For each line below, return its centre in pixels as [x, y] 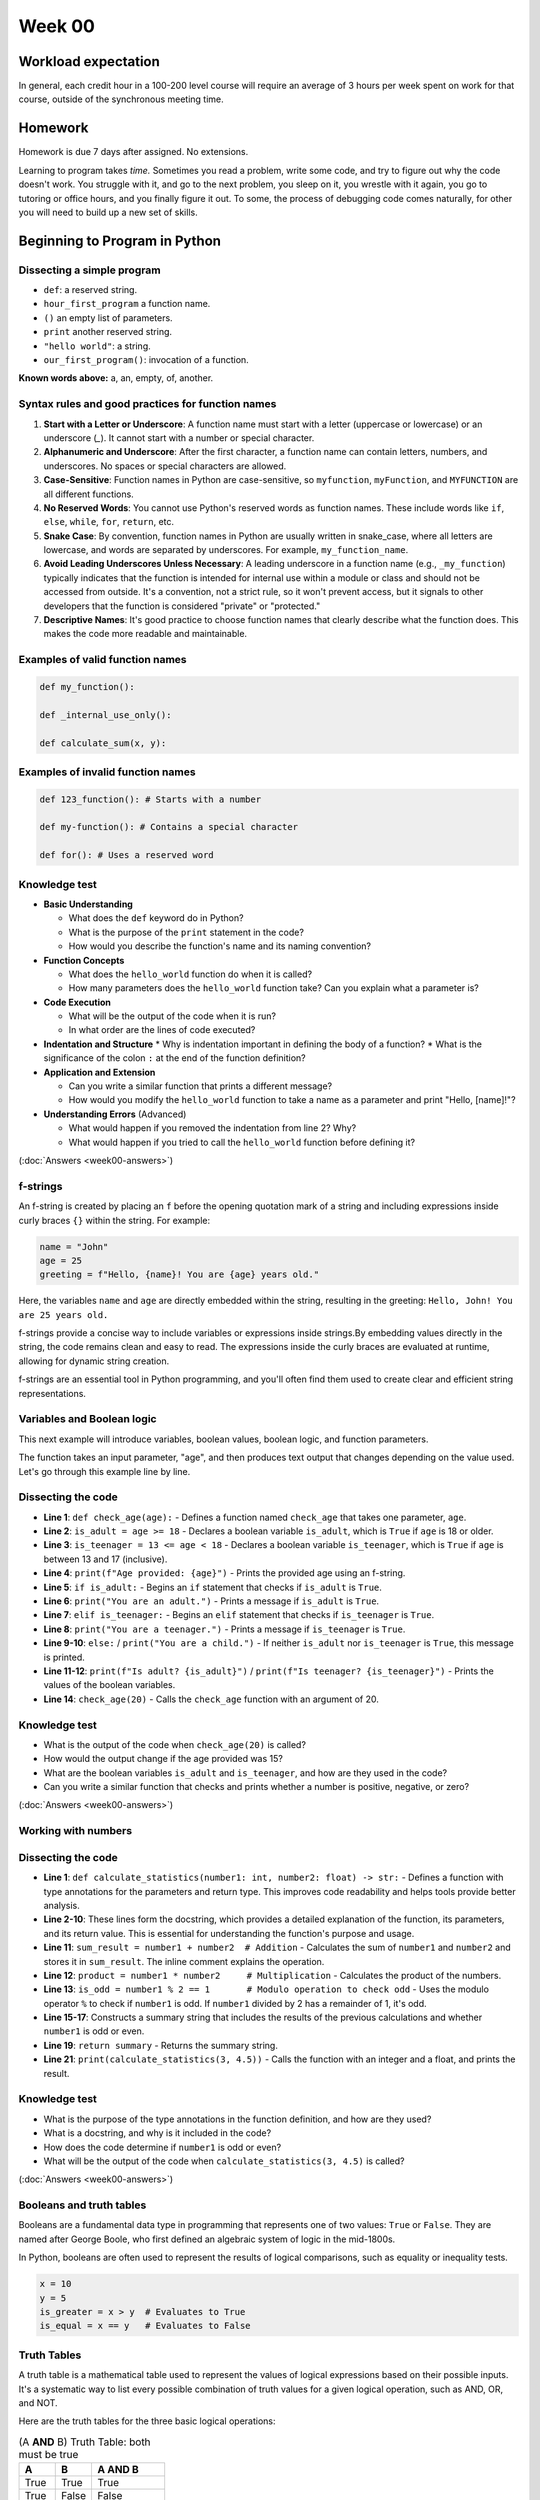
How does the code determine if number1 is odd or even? [162, 2147]
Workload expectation [89, 61]
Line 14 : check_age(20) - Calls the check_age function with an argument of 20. [211, 1699]
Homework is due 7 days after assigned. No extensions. [133, 152]
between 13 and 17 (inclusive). [105, 1559]
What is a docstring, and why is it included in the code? [157, 2133]
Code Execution [77, 1002]
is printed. [64, 1657]
